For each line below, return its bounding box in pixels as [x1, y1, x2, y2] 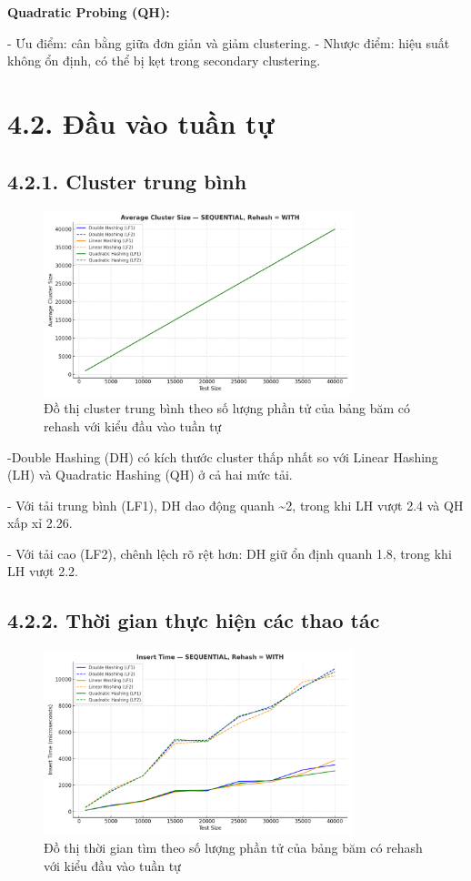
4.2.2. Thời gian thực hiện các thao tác [7, 606, 380, 634]
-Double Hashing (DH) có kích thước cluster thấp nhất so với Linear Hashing [7, 447, 438, 466]
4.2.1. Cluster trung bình [7, 167, 247, 195]
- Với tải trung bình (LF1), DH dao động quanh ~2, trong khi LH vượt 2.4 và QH [7, 495, 464, 514]
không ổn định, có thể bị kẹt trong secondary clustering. [7, 51, 321, 70]
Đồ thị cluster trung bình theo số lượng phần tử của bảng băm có [44, 399, 410, 418]
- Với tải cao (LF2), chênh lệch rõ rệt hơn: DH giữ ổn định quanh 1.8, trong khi [7, 543, 452, 562]
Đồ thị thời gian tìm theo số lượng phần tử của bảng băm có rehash [44, 838, 423, 857]
